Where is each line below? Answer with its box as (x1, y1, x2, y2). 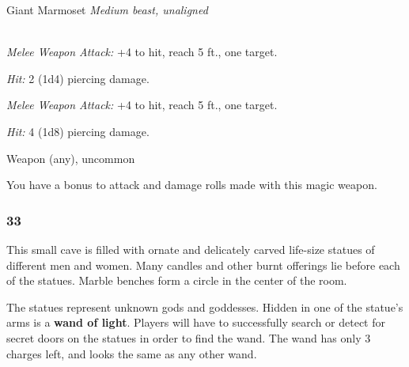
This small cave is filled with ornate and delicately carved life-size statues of (6, 240, 375, 257)
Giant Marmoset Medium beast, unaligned (6, 2, 208, 17)
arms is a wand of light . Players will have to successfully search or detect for (6, 314, 385, 331)
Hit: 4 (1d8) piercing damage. (6, 123, 150, 139)
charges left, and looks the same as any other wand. (6, 345, 257, 361)
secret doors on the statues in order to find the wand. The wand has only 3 (6, 329, 371, 346)
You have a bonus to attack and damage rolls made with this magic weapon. (6, 176, 377, 193)
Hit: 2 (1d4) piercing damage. (6, 70, 150, 86)
